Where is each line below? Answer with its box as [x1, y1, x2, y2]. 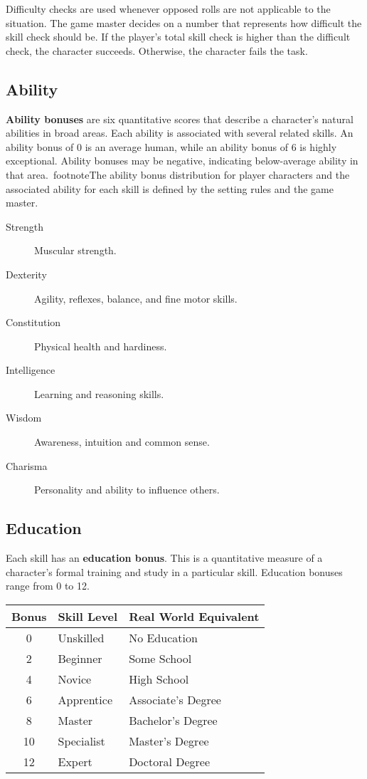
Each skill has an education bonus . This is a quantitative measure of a [6, 550, 323, 565]
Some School [129, 649, 192, 666]
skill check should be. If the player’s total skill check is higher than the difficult [6, 29, 351, 44]
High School [129, 670, 189, 687]
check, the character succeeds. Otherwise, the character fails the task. [6, 43, 308, 58]
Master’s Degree [129, 732, 209, 749]
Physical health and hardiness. [34, 338, 167, 353]
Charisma [6, 458, 48, 473]
